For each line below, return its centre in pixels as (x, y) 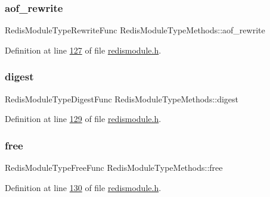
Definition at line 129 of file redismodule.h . (83, 119)
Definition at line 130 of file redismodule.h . (83, 187)
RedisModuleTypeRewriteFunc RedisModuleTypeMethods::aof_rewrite (135, 30)
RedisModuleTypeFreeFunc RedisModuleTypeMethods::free (114, 168)
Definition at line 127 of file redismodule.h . (83, 50)
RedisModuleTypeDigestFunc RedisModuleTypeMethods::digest (122, 98)
